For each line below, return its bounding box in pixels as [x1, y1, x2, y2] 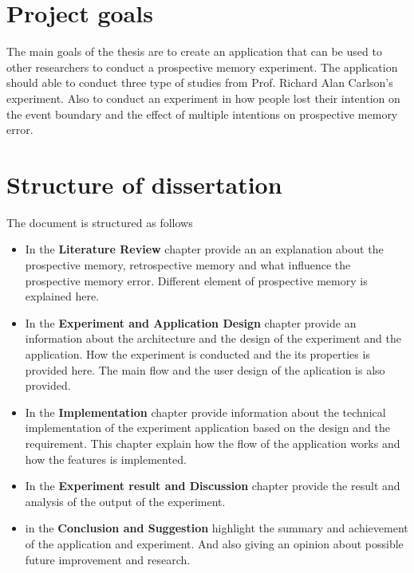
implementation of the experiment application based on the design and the [25, 419, 390, 436]
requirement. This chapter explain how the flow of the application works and [25, 434, 400, 451]
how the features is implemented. [25, 450, 187, 467]
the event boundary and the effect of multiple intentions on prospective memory [6, 105, 398, 122]
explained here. [25, 288, 100, 304]
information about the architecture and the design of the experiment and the [25, 330, 402, 347]
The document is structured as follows [6, 214, 193, 230]
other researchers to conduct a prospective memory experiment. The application [6, 58, 398, 75]
